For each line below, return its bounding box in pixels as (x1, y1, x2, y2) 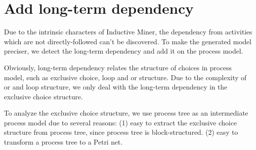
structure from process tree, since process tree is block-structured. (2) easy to (4, 127, 238, 137)
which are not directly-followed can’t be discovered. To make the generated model (4, 36, 252, 46)
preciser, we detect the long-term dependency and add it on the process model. (4, 46, 243, 56)
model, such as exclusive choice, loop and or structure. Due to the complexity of (4, 72, 247, 82)
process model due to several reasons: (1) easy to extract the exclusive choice (4, 117, 237, 127)
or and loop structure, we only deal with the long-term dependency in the (4, 82, 227, 92)
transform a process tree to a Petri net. (4, 137, 123, 147)
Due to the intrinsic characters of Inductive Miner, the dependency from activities (4, 27, 253, 37)
